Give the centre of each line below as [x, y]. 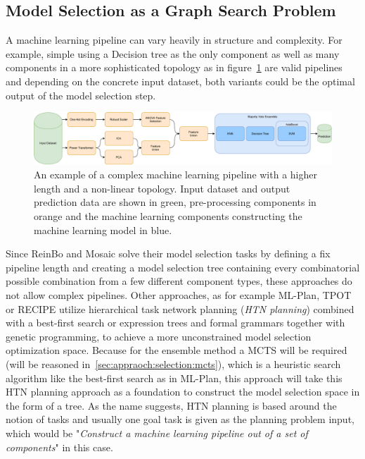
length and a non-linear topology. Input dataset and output [162, 188]
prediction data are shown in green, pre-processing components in [175, 202]
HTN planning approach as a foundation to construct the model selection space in [183, 392]
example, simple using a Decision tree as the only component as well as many [173, 53]
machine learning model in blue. [103, 229]
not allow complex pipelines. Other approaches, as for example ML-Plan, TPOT [179, 295]
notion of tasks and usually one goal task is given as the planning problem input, [180, 419]
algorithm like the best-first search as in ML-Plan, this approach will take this [174, 378]
